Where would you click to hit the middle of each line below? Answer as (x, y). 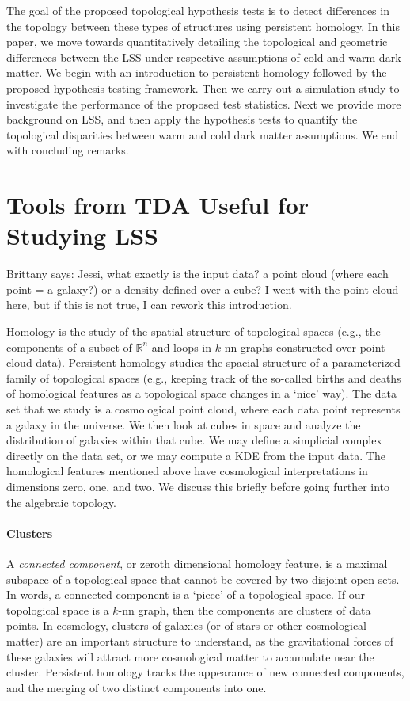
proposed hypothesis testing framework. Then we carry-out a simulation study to (203, 88)
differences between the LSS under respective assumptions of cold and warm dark (204, 57)
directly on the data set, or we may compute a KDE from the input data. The (196, 455)
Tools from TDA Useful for (158, 205)
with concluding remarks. (68, 150)
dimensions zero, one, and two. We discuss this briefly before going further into (198, 486)
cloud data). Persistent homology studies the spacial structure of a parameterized (203, 362)
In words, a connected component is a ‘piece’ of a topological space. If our (186, 594)
